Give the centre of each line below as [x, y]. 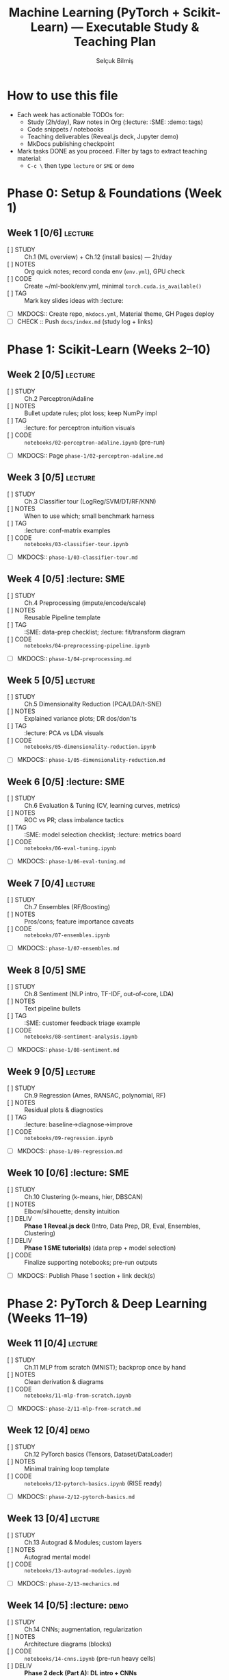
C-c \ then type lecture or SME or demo [81, 165]
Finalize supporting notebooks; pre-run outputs [91, 1262]
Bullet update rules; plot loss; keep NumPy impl [91, 413]
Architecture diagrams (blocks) [68, 1644]
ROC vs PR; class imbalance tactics [74, 820]
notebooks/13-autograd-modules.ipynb [78, 1570]
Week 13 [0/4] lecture [54, 1519]
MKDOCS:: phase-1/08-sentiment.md [68, 1050]
